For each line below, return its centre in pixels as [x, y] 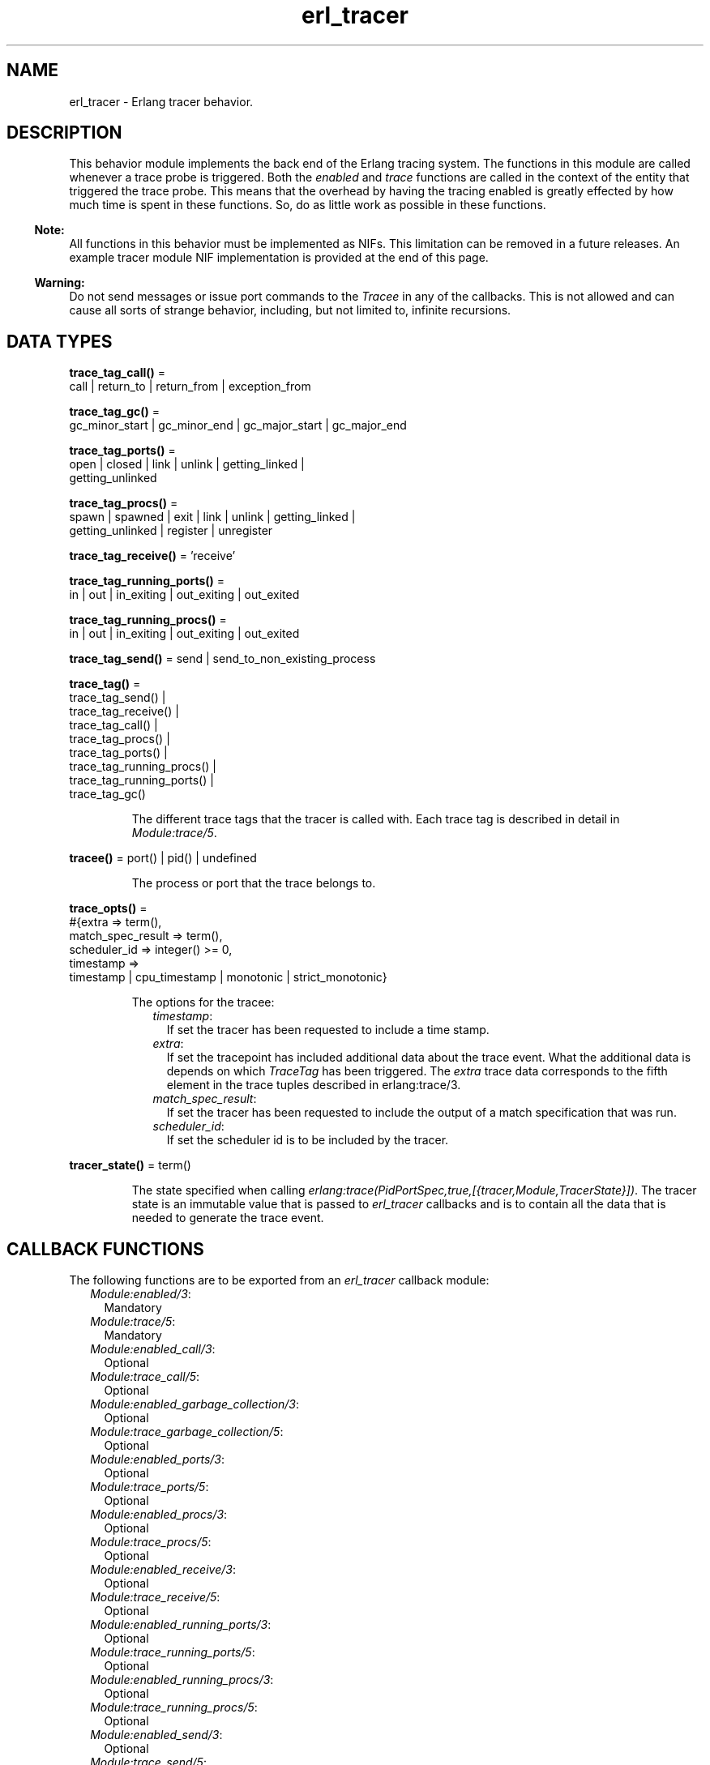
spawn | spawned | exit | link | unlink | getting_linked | [212, 517]
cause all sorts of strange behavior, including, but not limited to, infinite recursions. [290, 310]
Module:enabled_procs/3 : [159, 1515]
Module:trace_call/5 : [145, 1377]
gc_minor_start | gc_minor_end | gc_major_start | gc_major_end [238, 425]
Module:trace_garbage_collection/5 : [187, 1432]
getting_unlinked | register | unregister [171, 531]
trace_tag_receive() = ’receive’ [152, 556]
